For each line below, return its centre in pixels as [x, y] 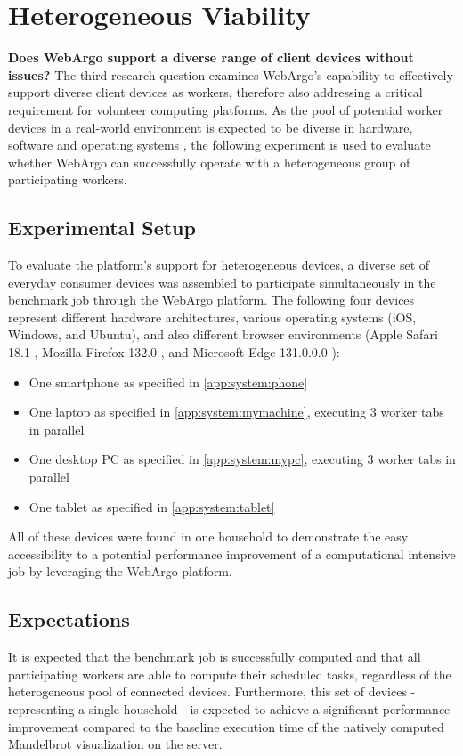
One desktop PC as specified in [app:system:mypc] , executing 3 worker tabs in [242, 459]
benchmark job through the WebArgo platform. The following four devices [211, 300]
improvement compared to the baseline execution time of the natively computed [226, 726]
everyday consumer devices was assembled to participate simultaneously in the [222, 282]
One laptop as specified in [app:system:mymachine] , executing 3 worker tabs [236, 412]
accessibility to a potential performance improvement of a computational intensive [232, 553]
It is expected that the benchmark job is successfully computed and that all [215, 657]
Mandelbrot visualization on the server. [115, 744]
